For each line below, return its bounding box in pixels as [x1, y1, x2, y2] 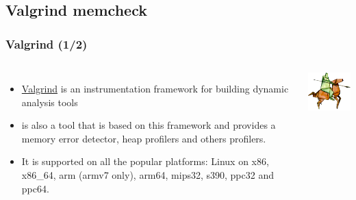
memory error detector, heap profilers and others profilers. [21, 131, 266, 145]
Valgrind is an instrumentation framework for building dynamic [21, 82, 289, 95]
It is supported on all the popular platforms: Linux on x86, [21, 154, 269, 168]
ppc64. [21, 181, 49, 195]
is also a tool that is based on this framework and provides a [21, 118, 276, 132]
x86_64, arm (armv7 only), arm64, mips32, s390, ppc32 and [21, 167, 274, 182]
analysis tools [21, 95, 78, 109]
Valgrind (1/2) [5, 35, 88, 52]
